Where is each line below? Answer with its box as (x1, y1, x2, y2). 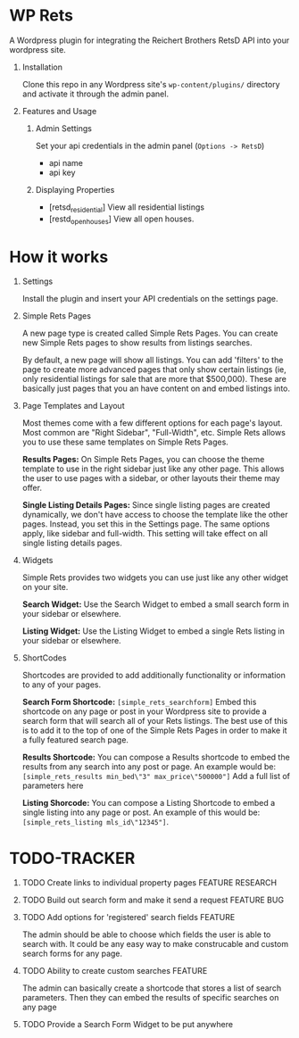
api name (48, 157, 83, 168)
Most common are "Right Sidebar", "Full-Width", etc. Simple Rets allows (21, 428, 286, 438)
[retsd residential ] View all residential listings (48, 202, 205, 214)
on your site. (21, 582, 69, 593)
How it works (9, 246, 109, 267)
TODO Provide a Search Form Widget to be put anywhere (21, 1019, 234, 1030)
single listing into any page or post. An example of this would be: (21, 807, 261, 818)
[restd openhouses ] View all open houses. (48, 213, 195, 226)
